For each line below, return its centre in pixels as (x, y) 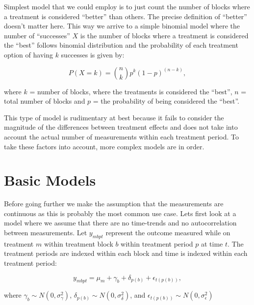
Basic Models (50, 180)
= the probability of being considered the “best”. (166, 101)
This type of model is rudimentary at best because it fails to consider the (114, 117)
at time (212, 243)
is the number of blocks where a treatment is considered (164, 35)
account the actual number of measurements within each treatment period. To (122, 136)
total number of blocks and (45, 101)
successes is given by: (93, 54)
